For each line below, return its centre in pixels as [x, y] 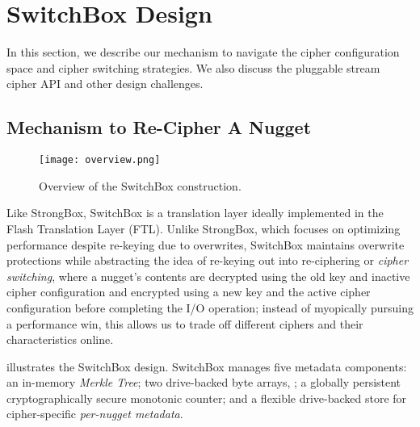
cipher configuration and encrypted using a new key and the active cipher [189, 292]
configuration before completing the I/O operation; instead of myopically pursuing [210, 307]
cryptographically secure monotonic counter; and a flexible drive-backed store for [207, 398]
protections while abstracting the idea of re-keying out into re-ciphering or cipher [208, 260]
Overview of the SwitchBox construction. [140, 185]
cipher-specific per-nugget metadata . [95, 414]
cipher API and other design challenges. [105, 84]
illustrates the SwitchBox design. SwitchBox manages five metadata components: [207, 366]
